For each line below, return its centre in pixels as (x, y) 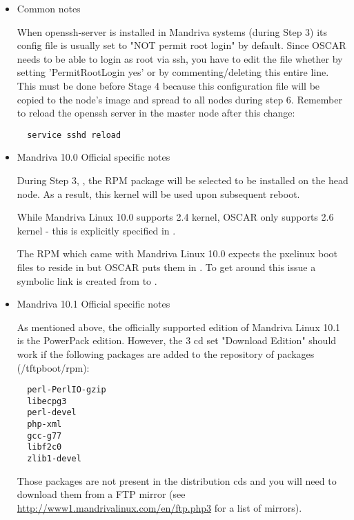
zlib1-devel (54, 459)
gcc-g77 (45, 436)
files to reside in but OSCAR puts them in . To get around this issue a (166, 267)
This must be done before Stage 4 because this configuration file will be (168, 85)
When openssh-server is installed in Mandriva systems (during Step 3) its (172, 31)
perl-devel (52, 413)
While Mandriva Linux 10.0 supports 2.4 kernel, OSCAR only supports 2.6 (175, 217)
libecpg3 (47, 401)
